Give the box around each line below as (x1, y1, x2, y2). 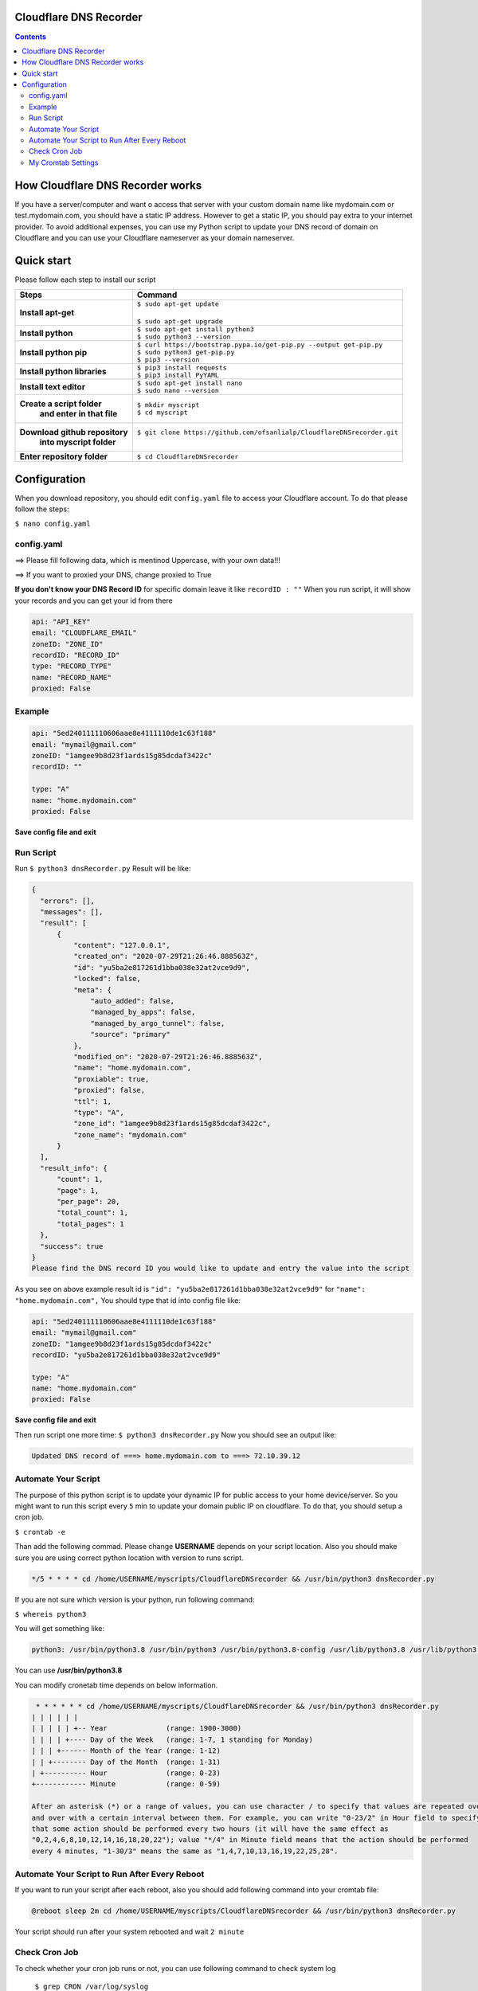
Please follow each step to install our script (14, 275, 156, 284)
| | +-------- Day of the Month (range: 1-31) (31, 1757, 221, 1766)
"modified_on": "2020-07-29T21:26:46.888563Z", (72, 1052, 263, 1061)
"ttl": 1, (72, 1097, 112, 1106)
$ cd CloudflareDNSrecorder (136, 452, 239, 461)
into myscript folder (39, 436, 116, 448)
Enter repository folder (19, 451, 108, 462)
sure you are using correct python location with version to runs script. (14, 1553, 244, 1563)
